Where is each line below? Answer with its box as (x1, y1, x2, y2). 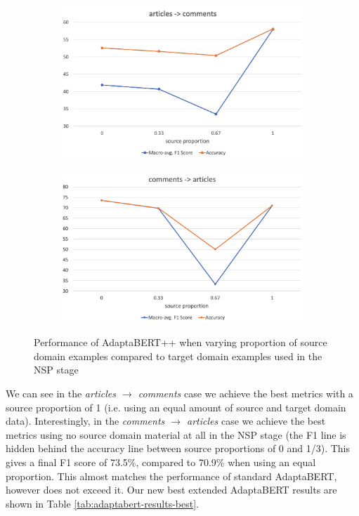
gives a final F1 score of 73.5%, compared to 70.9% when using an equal (6, 454, 316, 469)
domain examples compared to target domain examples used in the (34, 348, 322, 363)
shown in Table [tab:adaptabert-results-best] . (6, 496, 200, 510)
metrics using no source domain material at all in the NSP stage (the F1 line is (6, 427, 346, 442)
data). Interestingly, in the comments (6, 414, 165, 428)
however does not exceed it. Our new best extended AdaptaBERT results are (6, 482, 337, 497)
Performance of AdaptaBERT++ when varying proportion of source (34, 335, 327, 350)
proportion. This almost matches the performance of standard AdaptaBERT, (6, 468, 337, 483)
